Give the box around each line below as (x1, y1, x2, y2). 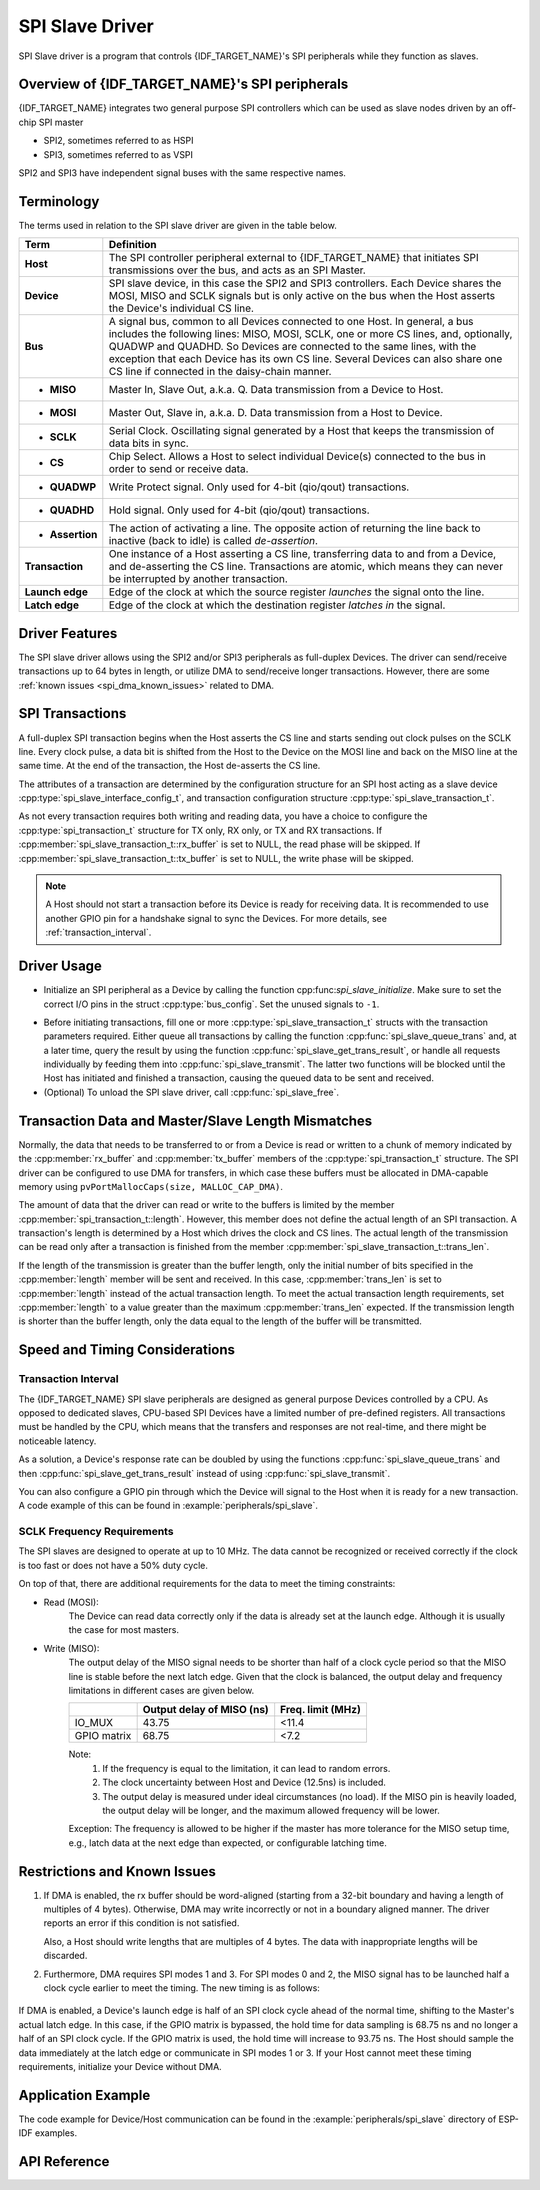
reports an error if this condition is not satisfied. (43, 1917, 240, 1929)
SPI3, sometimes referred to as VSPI (43, 148, 194, 160)
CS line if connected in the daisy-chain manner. (108, 365, 332, 379)
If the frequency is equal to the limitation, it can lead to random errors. (102, 1762, 391, 1774)
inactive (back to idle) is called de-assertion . (108, 534, 319, 548)
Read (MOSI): (43, 1596, 99, 1608)
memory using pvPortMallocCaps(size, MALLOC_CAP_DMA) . (18, 1180, 284, 1192)
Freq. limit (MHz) (280, 1703, 362, 1717)
